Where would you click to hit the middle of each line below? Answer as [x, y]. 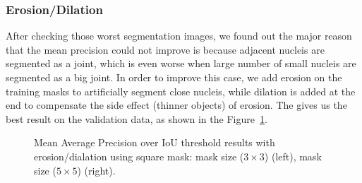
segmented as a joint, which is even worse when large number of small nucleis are [181, 63]
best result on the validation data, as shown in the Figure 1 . [137, 118]
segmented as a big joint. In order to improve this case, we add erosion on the [174, 77]
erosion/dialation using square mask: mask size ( [139, 156]
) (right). [96, 170]
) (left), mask [293, 156]
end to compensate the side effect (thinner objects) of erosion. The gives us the [176, 105]
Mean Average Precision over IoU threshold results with [155, 142]
